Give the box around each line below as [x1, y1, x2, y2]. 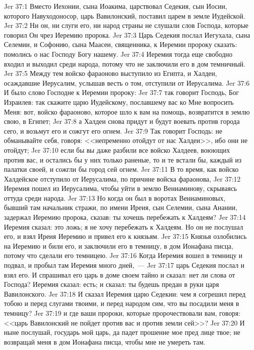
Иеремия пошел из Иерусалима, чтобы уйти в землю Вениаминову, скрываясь [4, 183, 237, 193]
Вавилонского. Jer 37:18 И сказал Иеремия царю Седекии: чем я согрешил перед [4, 288, 246, 299]
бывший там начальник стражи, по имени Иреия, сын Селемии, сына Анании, [4, 202, 237, 212]
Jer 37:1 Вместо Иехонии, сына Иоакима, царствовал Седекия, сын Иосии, [4, 1, 227, 11]
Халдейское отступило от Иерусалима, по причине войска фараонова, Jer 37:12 [4, 173, 241, 184]
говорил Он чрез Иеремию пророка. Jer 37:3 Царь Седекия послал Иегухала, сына [4, 29, 250, 40]
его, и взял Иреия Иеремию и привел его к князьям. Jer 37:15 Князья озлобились [4, 231, 247, 241]
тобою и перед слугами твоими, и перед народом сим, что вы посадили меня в [4, 298, 239, 308]
